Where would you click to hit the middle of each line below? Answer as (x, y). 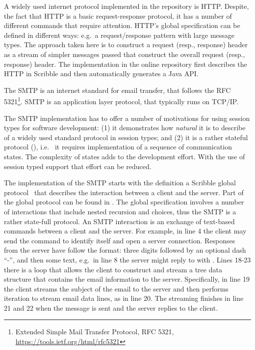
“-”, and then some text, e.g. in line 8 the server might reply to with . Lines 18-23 (127, 259)
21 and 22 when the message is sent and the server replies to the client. (111, 307)
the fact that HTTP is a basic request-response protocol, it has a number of (118, 15)
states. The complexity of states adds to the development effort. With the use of (125, 156)
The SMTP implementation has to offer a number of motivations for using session (127, 118)
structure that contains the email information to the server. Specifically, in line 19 (127, 279)
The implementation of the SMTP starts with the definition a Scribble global (120, 183)
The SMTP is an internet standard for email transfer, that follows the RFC (117, 90)
